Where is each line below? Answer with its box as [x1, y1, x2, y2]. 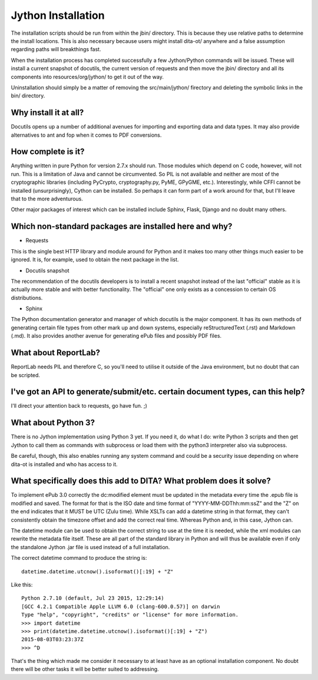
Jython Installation [11, 9, 105, 22]
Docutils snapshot [25, 267, 70, 274]
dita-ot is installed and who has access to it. [11, 460, 118, 468]
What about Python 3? [11, 418, 95, 428]
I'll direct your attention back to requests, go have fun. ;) [11, 402, 147, 410]
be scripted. [11, 371, 41, 378]
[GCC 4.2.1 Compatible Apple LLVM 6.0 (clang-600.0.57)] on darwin [21, 603, 220, 610]
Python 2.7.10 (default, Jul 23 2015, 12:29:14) [21, 595, 164, 602]
